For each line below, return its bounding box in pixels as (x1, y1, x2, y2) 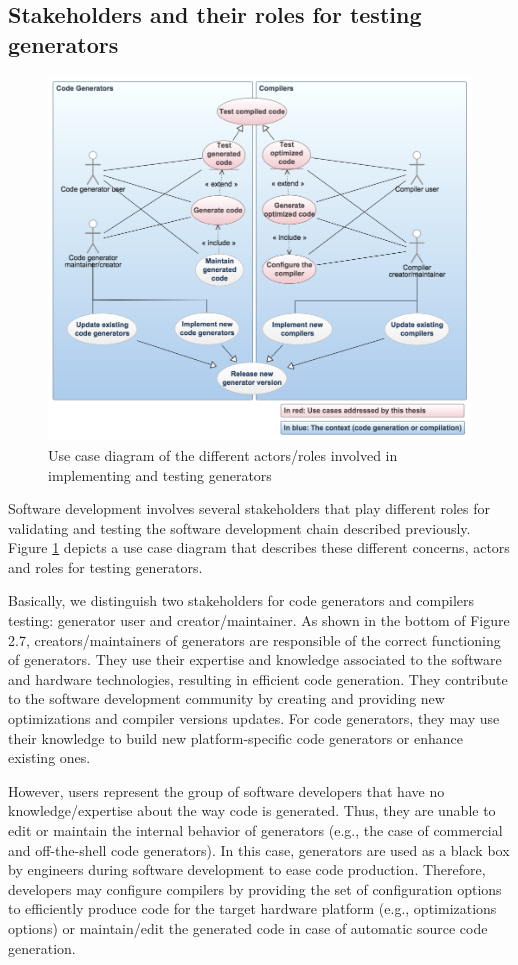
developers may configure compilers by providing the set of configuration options (8, 878, 502, 899)
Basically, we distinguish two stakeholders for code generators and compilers (8, 590, 475, 611)
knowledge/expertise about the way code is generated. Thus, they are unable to (8, 800, 496, 821)
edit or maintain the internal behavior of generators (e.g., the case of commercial (8, 820, 503, 840)
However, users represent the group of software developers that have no (8, 780, 445, 801)
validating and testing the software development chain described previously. (8, 517, 471, 538)
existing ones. (8, 747, 91, 768)
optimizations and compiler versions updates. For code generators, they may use (8, 708, 500, 729)
